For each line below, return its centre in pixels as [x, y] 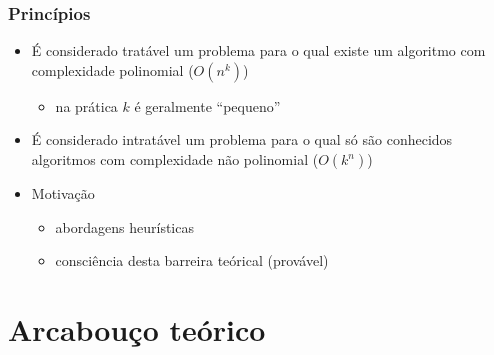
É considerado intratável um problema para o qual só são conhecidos [242, 139]
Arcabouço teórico [137, 328]
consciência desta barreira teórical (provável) [192, 260]
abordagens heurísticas [124, 226]
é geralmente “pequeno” [207, 105]
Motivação [63, 193]
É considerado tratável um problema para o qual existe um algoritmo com [258, 50]
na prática [86, 105]
